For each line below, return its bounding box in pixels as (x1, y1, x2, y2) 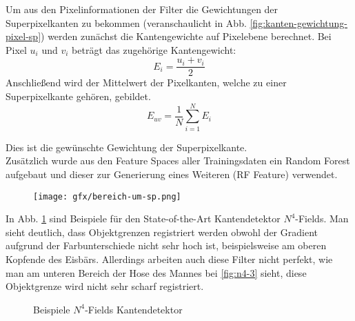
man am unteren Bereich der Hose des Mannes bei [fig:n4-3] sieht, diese (6, 265, 307, 280)
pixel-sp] (6, 29, 41, 43)
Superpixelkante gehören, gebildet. (6, 89, 151, 104)
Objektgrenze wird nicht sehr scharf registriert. (6, 279, 204, 293)
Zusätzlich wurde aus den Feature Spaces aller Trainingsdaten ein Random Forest (6, 153, 350, 168)
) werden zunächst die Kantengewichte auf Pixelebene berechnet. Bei (41, 29, 332, 43)
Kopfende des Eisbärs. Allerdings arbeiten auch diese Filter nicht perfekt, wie (6, 251, 333, 266)
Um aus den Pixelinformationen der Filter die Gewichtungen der (6, 2, 278, 16)
